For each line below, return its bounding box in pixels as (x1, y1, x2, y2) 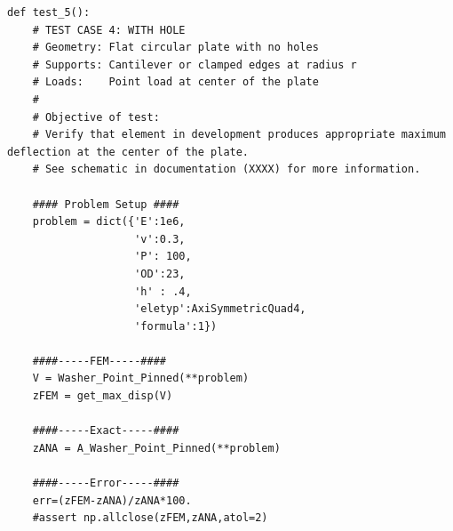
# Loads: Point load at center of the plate (32, 76, 319, 89)
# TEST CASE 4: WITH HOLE (32, 23, 186, 36)
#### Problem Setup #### (32, 197, 179, 211)
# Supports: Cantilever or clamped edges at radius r (32, 58, 357, 71)
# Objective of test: (32, 110, 160, 124)
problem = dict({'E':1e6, (32, 215, 186, 229)
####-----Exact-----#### (32, 424, 179, 438)
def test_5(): (7, 6, 91, 19)
